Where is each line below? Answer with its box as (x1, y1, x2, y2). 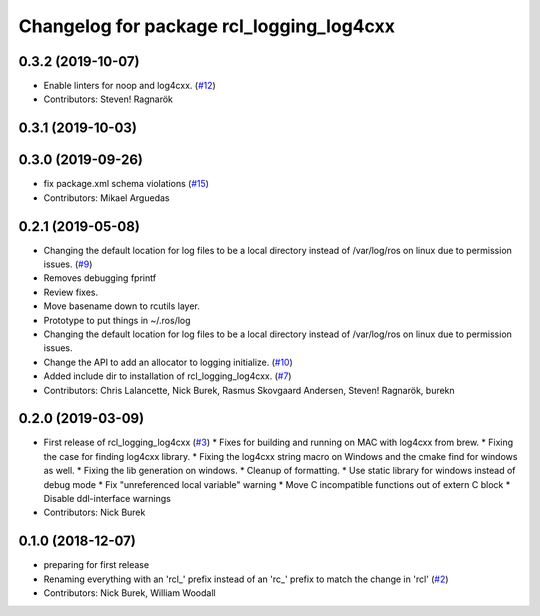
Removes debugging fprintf (43, 272, 157, 284)
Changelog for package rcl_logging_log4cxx (18, 15, 395, 37)
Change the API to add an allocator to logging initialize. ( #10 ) (43, 356, 294, 368)
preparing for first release (43, 559, 150, 571)
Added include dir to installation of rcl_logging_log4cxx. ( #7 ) (43, 370, 292, 382)
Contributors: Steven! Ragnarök (43, 93, 174, 105)
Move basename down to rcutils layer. (43, 300, 200, 312)
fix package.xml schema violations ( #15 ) (43, 178, 210, 190)
